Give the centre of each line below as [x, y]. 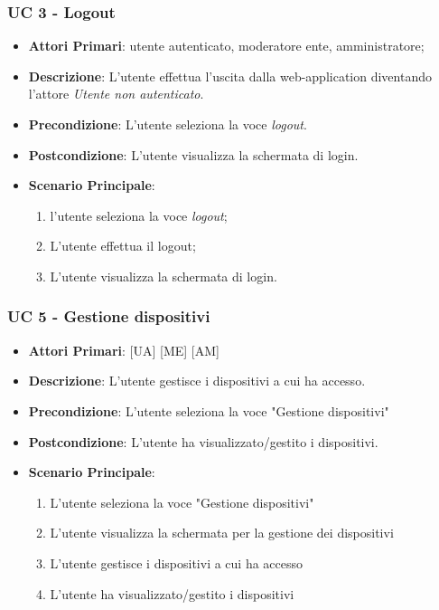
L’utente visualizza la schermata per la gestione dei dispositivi [222, 533]
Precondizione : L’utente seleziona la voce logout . [168, 124]
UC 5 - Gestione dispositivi [109, 316]
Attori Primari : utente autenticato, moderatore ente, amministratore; [226, 46]
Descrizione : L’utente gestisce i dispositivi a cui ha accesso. [197, 381]
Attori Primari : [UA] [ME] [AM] [124, 350]
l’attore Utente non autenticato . [116, 94]
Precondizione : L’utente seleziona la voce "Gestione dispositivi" [209, 410]
